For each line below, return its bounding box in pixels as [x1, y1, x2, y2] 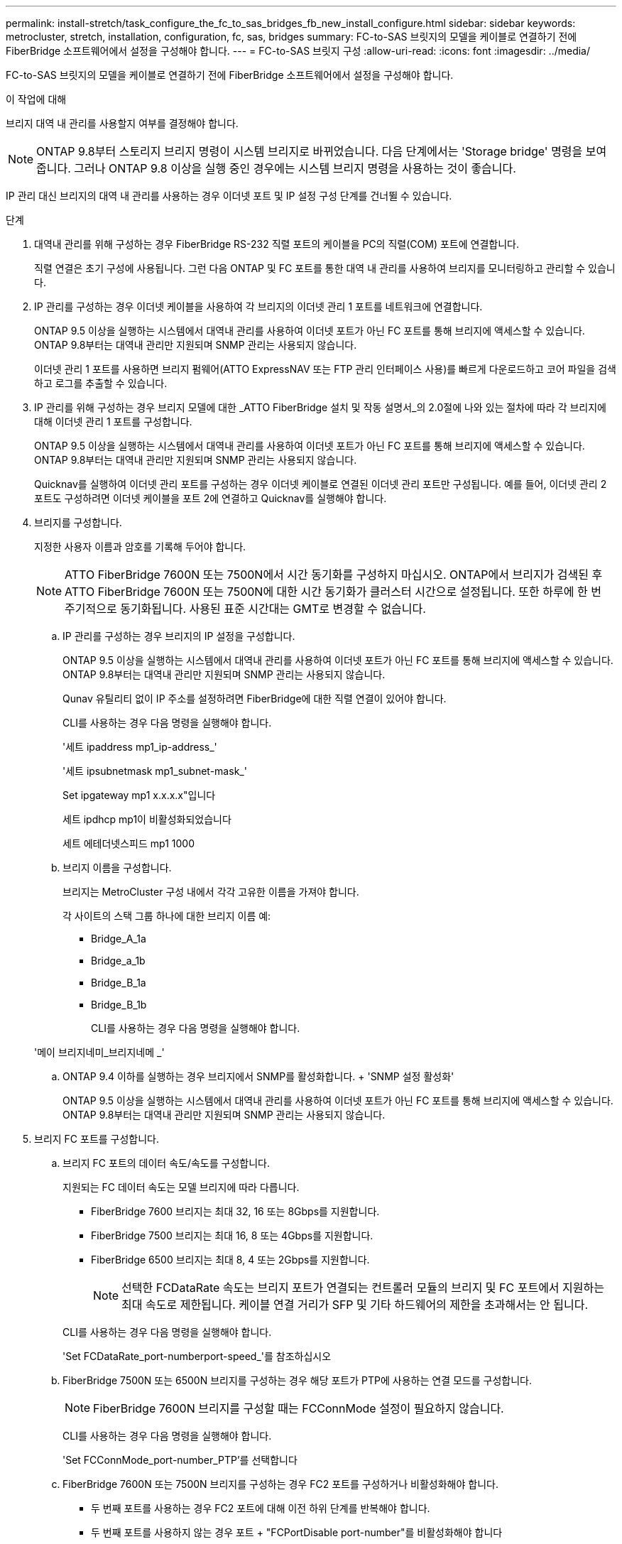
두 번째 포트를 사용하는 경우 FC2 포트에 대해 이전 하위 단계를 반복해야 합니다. [91, 1502, 430, 1514]
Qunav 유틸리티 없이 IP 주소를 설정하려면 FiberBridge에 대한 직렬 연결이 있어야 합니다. [62, 692, 447, 705]
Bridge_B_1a [91, 977, 146, 989]
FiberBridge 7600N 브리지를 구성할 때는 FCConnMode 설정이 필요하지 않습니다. [93, 1401, 504, 1415]
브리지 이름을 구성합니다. [62, 861, 172, 874]
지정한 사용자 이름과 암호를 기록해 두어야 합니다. [34, 540, 246, 553]
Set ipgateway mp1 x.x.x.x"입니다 [62, 789, 216, 801]
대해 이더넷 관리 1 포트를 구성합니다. [34, 415, 192, 428]
